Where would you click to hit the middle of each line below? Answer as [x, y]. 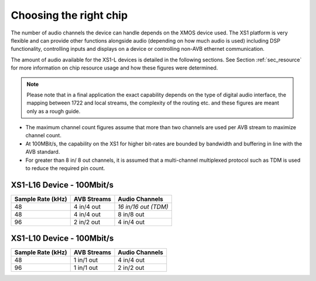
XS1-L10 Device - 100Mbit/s [62, 239]
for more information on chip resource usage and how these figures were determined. [114, 68]
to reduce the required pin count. [65, 168]
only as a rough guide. [54, 111]
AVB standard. [43, 152]
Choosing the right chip [69, 15]
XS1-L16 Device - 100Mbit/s [62, 185]
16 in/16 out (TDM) [143, 206]
